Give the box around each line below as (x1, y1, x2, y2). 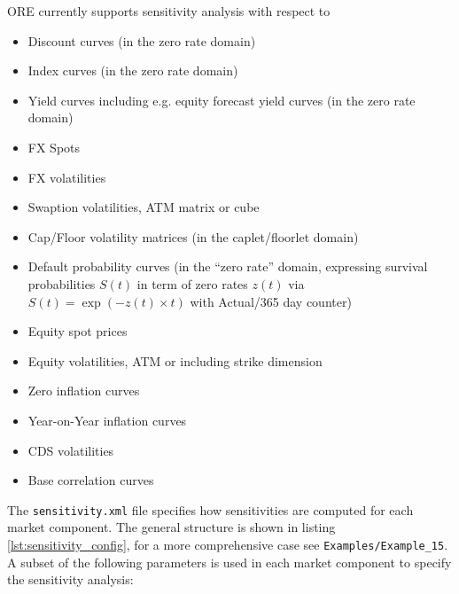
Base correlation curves (27, 471, 154, 489)
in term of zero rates (136, 274, 248, 293)
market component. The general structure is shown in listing (7, 518, 336, 536)
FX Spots (27, 137, 81, 156)
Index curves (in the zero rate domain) (27, 61, 238, 80)
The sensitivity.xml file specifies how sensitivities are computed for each (7, 500, 414, 519)
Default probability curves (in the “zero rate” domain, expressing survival (27, 257, 428, 276)
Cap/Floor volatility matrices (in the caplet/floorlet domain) (27, 227, 359, 246)
